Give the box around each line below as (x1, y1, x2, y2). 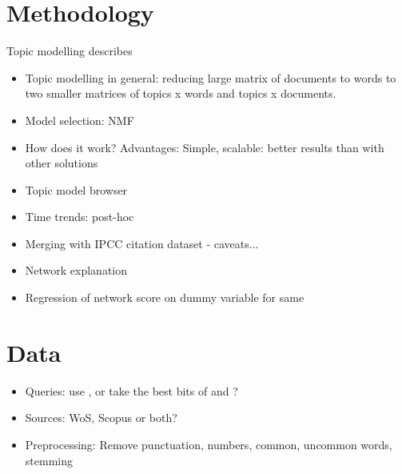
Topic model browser (25, 181, 128, 198)
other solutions (25, 155, 98, 171)
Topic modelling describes (6, 42, 133, 59)
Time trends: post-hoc (25, 208, 134, 225)
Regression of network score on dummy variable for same (25, 289, 304, 306)
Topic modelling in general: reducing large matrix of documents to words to (25, 69, 396, 86)
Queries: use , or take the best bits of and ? (25, 382, 238, 399)
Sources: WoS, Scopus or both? (25, 409, 177, 426)
